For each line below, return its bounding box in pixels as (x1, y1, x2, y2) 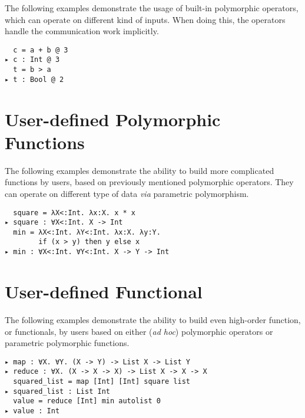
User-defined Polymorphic (5, 107, 221, 131)
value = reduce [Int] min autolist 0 (13, 397, 161, 406)
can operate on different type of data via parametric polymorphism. (5, 187, 249, 199)
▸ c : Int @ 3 (5, 55, 60, 64)
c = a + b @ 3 (13, 45, 68, 54)
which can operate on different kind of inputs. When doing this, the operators (5, 13, 286, 25)
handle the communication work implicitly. (5, 25, 159, 37)
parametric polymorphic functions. (5, 337, 130, 349)
